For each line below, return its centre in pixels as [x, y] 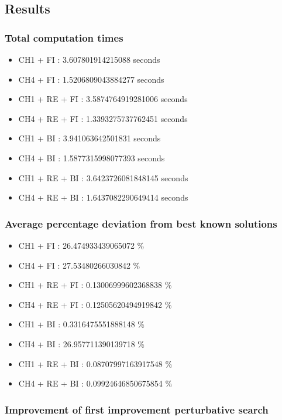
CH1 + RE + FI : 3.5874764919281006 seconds [103, 99]
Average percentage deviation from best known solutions [141, 223]
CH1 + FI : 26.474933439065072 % [81, 245]
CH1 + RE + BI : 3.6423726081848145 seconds [103, 177]
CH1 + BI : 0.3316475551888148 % [82, 324]
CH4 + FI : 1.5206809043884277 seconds [91, 79]
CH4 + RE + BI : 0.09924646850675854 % [95, 383]
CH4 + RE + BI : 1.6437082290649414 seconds [103, 197]
